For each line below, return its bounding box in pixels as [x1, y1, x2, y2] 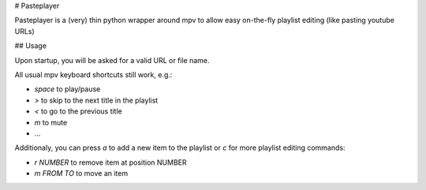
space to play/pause [34, 84, 101, 94]
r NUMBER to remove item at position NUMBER [34, 158, 187, 167]
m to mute [34, 117, 68, 127]
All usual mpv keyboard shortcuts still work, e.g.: [14, 69, 173, 79]
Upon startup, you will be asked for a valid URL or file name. [14, 55, 210, 65]
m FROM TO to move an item [34, 169, 129, 178]
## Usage [14, 41, 47, 50]
